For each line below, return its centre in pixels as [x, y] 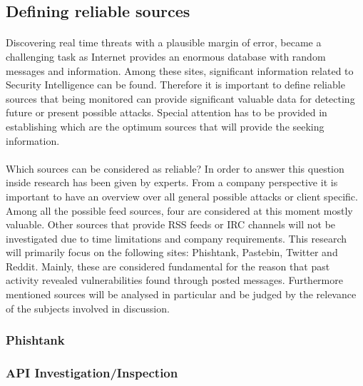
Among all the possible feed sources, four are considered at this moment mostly [179, 210]
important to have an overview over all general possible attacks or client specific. [182, 196]
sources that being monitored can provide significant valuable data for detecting [180, 98]
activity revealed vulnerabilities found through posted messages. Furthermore [174, 280]
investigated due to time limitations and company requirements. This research [177, 238]
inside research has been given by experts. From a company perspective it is [172, 182]
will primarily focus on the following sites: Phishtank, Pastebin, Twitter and [172, 252]
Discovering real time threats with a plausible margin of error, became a [164, 42]
